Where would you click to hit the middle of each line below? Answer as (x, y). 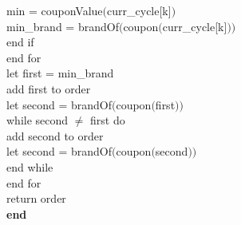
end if (20, 42)
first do (108, 120)
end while (30, 166)
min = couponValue (55, 10)
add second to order (55, 135)
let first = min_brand (60, 73)
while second (38, 120)
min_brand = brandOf (63, 26)
